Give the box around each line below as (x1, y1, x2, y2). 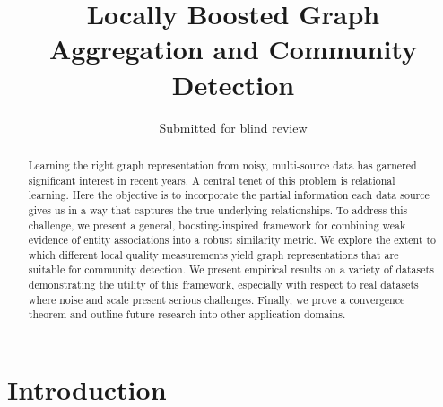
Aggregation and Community (48, 30, 418, 67)
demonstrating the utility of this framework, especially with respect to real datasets (28, 277, 419, 292)
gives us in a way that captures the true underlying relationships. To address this (28, 202, 408, 217)
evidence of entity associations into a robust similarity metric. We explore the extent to (28, 232, 437, 247)
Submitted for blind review (159, 117, 308, 136)
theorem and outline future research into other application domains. (28, 307, 346, 322)
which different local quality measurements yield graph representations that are (28, 247, 399, 262)
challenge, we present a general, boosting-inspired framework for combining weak (28, 217, 406, 232)
